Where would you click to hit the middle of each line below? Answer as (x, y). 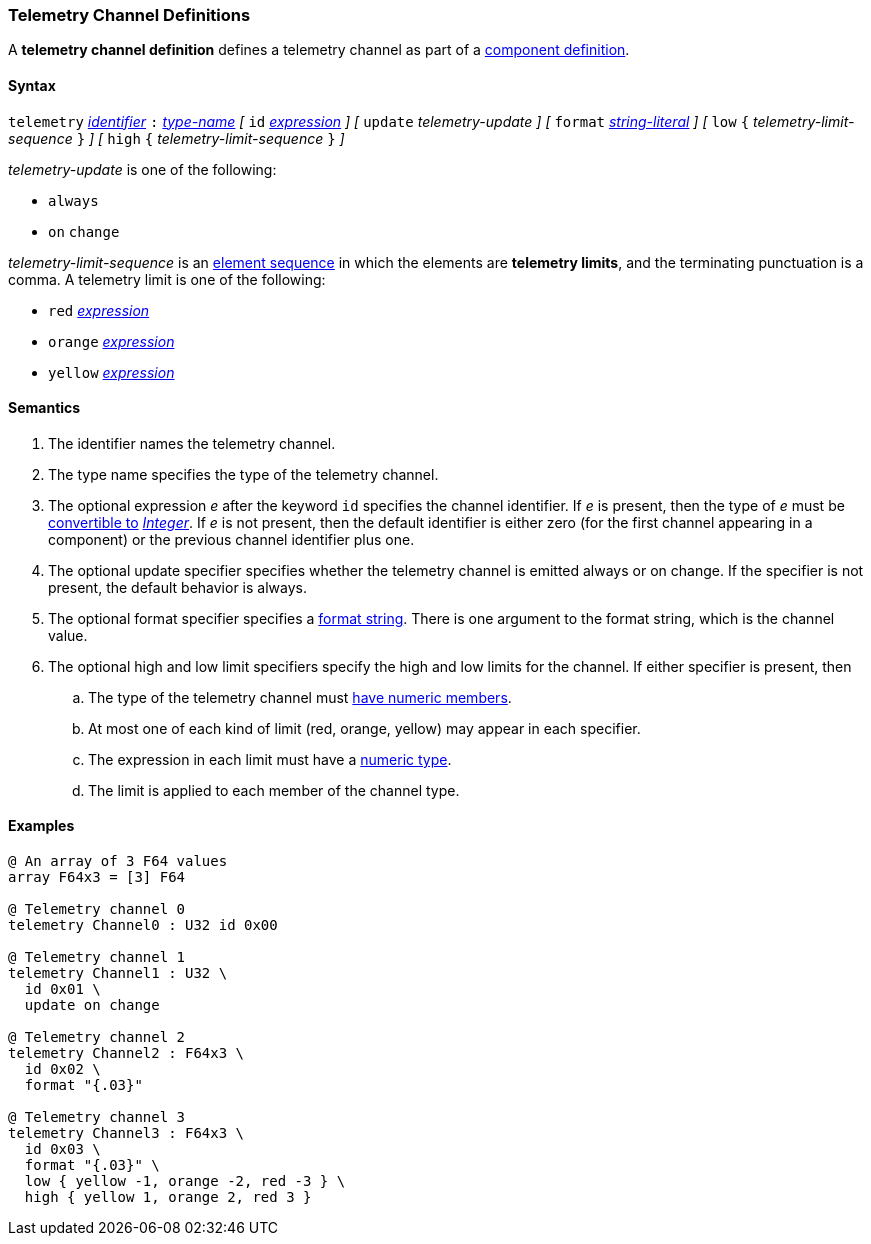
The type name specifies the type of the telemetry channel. (243, 474)
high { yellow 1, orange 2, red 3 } (168, 1197)
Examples (41, 826)
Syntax (32, 85)
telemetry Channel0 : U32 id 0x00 (143, 925)
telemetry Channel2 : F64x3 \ (126, 1053)
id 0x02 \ (62, 1069)
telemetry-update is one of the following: (142, 169)
